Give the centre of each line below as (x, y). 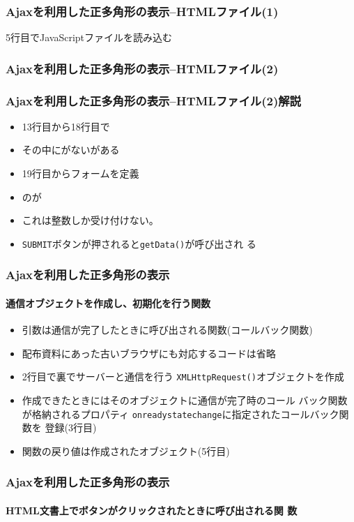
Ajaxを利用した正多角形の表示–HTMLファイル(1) (142, 11)
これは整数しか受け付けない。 (90, 220)
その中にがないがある (71, 150)
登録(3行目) (71, 427)
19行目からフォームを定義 (80, 173)
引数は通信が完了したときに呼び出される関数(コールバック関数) (167, 330)
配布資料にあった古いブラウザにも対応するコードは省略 (149, 353)
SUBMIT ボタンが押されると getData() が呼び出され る (139, 243)
